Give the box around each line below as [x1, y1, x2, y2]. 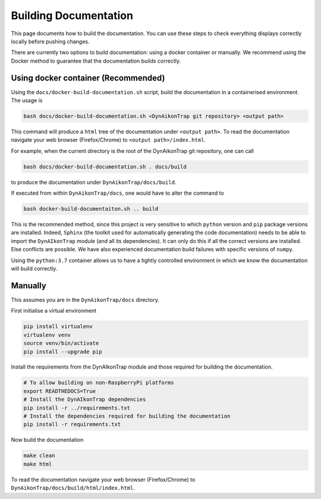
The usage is [11, 97, 43, 104]
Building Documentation [11, 9, 134, 22]
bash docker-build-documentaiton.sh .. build [23, 205, 159, 213]
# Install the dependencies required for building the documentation [23, 413, 231, 420]
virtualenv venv [23, 331, 71, 338]
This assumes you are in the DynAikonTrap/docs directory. [11, 296, 160, 303]
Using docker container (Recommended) [11, 73, 165, 83]
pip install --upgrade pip [23, 348, 102, 355]
